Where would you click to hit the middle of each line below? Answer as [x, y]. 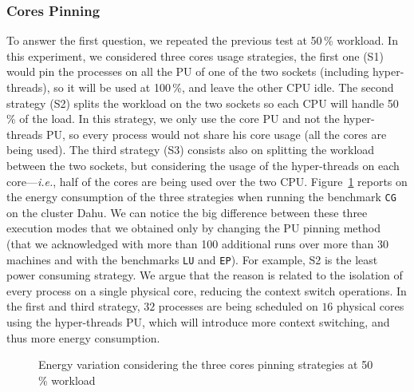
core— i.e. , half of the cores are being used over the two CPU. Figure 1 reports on [207, 181]
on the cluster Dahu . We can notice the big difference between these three [187, 212]
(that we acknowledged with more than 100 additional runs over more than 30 [197, 244]
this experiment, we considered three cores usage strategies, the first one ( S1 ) [195, 55]
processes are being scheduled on [238, 306]
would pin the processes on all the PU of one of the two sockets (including [188, 71]
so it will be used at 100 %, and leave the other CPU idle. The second [224, 87]
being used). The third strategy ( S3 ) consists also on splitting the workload [191, 150]
